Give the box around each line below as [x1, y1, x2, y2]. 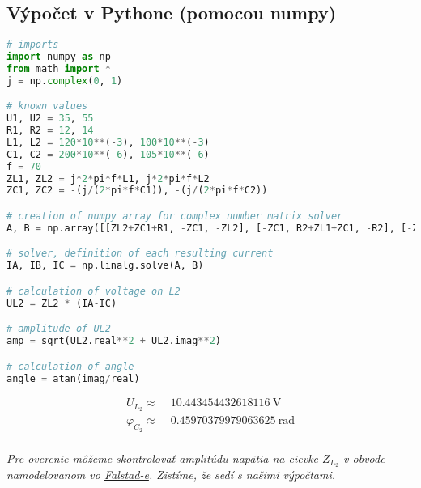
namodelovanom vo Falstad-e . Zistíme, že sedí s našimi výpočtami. [6, 466, 335, 483]
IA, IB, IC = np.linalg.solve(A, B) [6, 260, 204, 272]
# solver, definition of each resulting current [6, 248, 274, 260]
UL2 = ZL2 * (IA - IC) [6, 297, 117, 309]
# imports [6, 39, 59, 51]
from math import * [6, 62, 111, 74]
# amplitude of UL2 [6, 323, 111, 335]
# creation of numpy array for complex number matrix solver [6, 210, 343, 223]
